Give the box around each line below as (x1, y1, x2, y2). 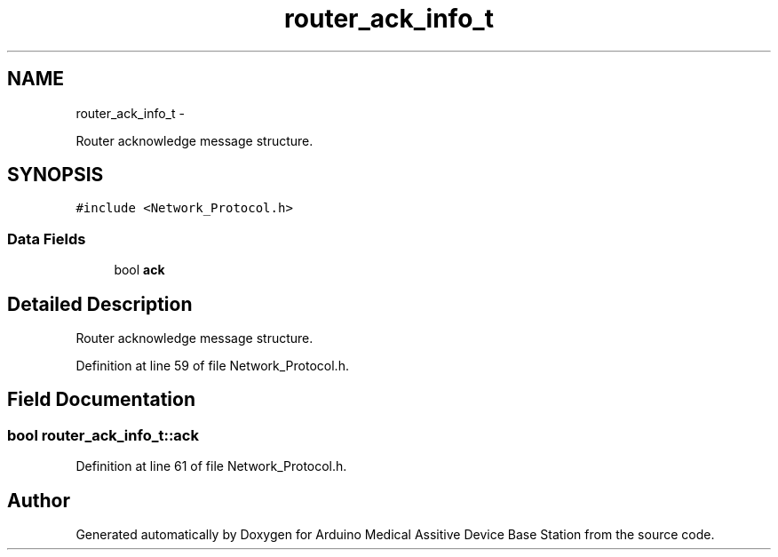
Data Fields (7, 229, 86, 248)
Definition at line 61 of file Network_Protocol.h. (75, 458, 347, 474)
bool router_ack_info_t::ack (7, 426, 199, 444)
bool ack (114, 262, 165, 278)
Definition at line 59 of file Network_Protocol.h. (75, 358, 349, 374)
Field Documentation (7, 388, 195, 411)
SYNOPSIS (7, 163, 104, 187)
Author (7, 489, 70, 512)
